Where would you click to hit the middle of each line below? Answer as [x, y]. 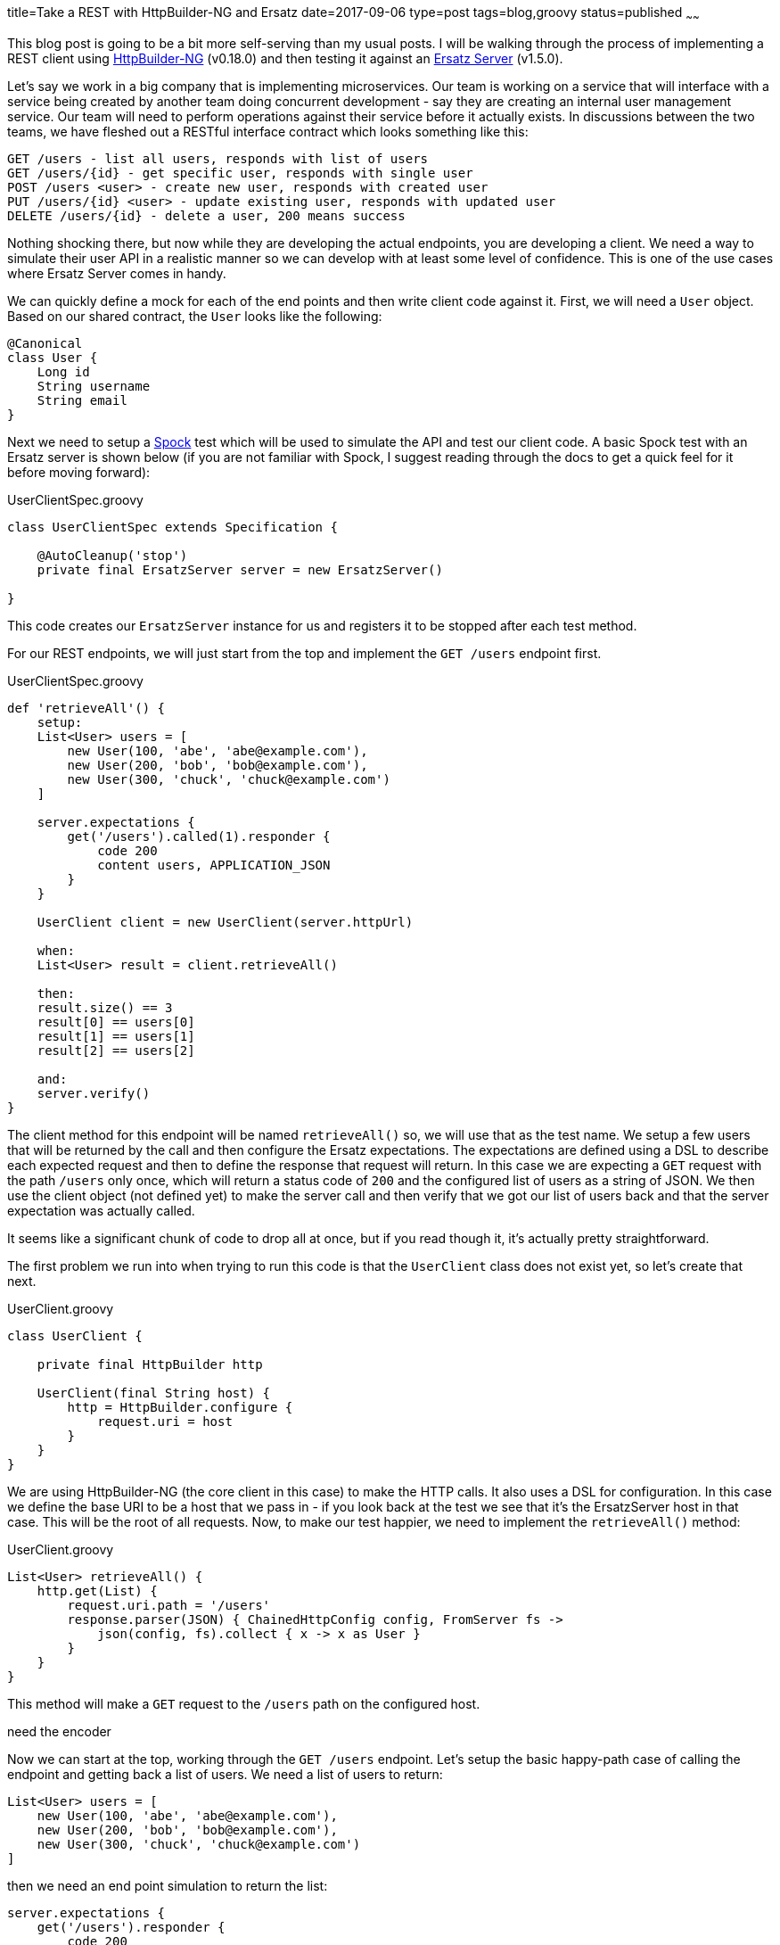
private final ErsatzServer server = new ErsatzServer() [240, 569]
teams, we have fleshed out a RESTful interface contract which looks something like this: [268, 131]
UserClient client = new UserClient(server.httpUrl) [225, 922]
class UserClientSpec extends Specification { [172, 527]
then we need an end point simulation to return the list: [168, 1885]
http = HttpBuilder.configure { [180, 1407]
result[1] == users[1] [116, 1036]
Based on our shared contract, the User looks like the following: [195, 316]
